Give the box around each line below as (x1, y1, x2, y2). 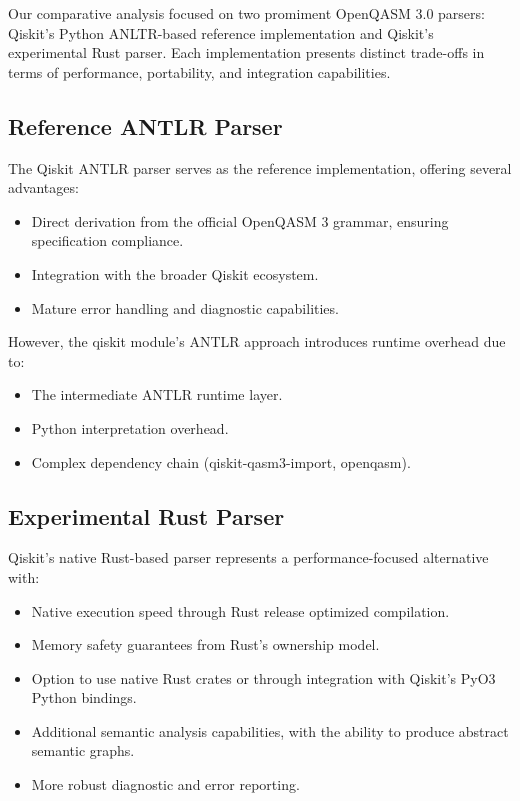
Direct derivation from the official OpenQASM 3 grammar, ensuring (31, 210, 449, 231)
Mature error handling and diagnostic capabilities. (31, 297, 339, 318)
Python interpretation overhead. (31, 417, 229, 438)
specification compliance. (31, 230, 184, 251)
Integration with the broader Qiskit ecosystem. (31, 263, 319, 284)
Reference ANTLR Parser (8, 110, 283, 141)
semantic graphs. (31, 740, 135, 761)
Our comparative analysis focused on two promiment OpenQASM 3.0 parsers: (8, 3, 485, 23)
